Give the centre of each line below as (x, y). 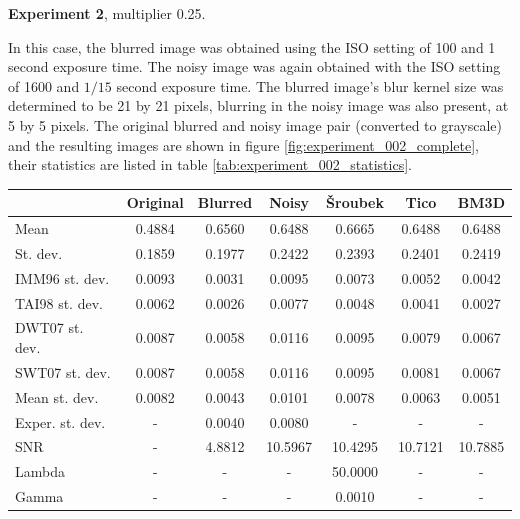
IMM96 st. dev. (62, 277)
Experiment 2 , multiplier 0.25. (107, 13)
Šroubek (355, 202)
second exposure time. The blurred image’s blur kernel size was (310, 85)
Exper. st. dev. (60, 421)
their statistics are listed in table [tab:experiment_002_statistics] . (210, 164)
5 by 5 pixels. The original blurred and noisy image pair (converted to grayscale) (255, 124)
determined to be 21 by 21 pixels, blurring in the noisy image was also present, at (258, 105)
